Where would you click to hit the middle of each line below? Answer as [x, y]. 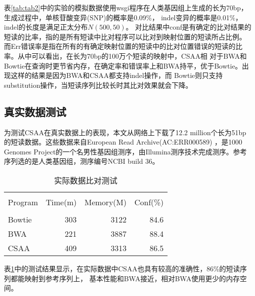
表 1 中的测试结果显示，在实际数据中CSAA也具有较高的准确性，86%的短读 [122, 268]
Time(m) [61, 202]
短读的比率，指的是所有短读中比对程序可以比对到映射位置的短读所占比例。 [125, 36]
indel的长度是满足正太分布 [46, 27]
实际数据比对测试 [86, 180]
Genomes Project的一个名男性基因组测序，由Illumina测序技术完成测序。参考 [126, 151]
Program [23, 202]
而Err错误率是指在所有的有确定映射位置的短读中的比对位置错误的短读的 [120, 46]
